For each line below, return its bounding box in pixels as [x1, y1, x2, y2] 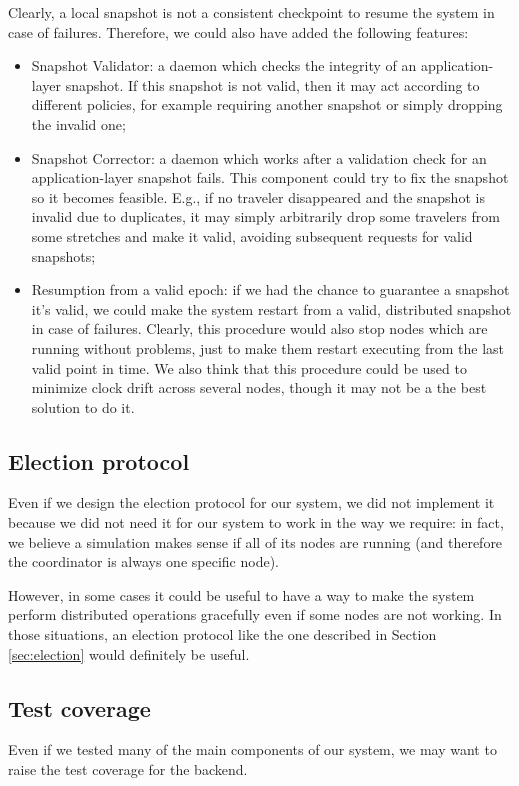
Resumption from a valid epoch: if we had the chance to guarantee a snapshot [31, 279, 510, 300]
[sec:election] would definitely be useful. [8, 643, 250, 664]
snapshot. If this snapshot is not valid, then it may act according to [65, 74, 480, 95]
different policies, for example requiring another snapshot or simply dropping [31, 94, 503, 115]
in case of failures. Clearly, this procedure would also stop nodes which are [31, 318, 488, 339]
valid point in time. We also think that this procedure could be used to [31, 357, 467, 378]
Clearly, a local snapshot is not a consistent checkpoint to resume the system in [8, 2, 495, 22]
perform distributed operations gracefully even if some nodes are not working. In [8, 604, 502, 625]
